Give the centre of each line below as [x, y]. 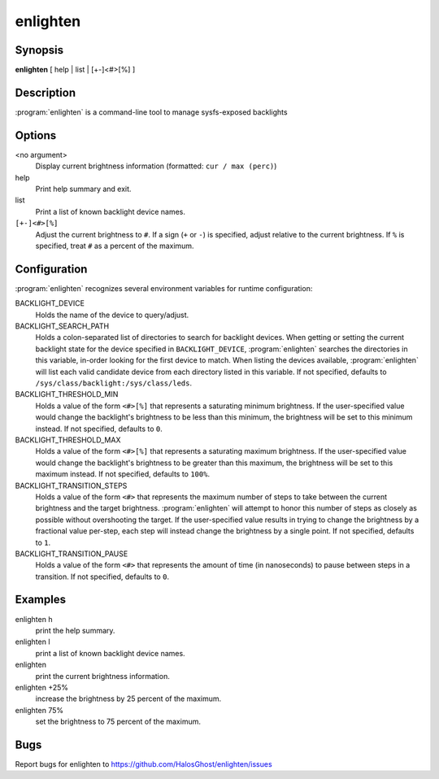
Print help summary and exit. [83, 189]
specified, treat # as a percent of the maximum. [115, 246]
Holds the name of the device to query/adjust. [112, 315]
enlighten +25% [42, 687]
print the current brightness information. [102, 676]
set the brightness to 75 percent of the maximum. [118, 722]
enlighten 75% [39, 710]
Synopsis [39, 50]
